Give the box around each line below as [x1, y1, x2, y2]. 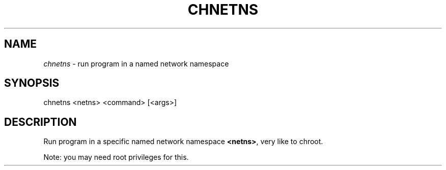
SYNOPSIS [4, 77, 60, 90]
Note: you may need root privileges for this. [43, 153, 189, 162]
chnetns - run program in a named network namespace [43, 59, 229, 68]
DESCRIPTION [4, 115, 77, 128]
